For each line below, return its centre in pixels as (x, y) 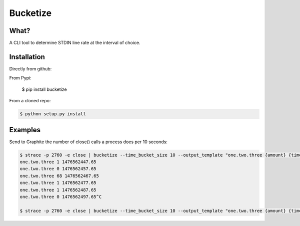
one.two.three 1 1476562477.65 (58, 183)
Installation (27, 57)
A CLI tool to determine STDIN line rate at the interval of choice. (75, 43)
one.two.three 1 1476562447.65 (58, 162)
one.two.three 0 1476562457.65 (58, 169)
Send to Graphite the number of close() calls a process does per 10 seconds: (88, 142)
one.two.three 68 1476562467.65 (59, 176)
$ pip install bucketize (44, 89)
